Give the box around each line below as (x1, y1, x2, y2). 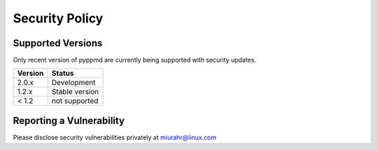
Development (51, 78, 96, 88)
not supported (51, 96, 99, 106)
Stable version (51, 87, 99, 97)
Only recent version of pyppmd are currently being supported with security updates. (13, 56, 257, 64)
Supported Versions (13, 37, 103, 49)
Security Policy (13, 11, 104, 26)
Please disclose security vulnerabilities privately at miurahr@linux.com (13, 133, 217, 142)
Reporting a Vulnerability (13, 114, 125, 126)
